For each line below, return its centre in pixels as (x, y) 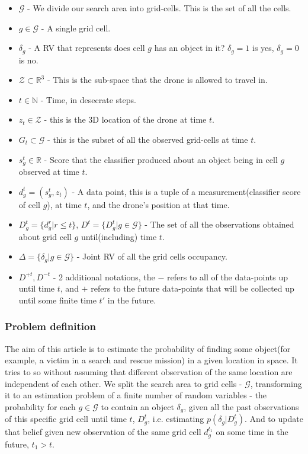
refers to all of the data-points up (228, 276)
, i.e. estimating (176, 419)
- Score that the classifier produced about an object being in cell (161, 159)
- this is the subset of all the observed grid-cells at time (148, 140)
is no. (28, 60)
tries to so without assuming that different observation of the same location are (149, 371)
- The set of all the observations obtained (219, 224)
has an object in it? (190, 48)
